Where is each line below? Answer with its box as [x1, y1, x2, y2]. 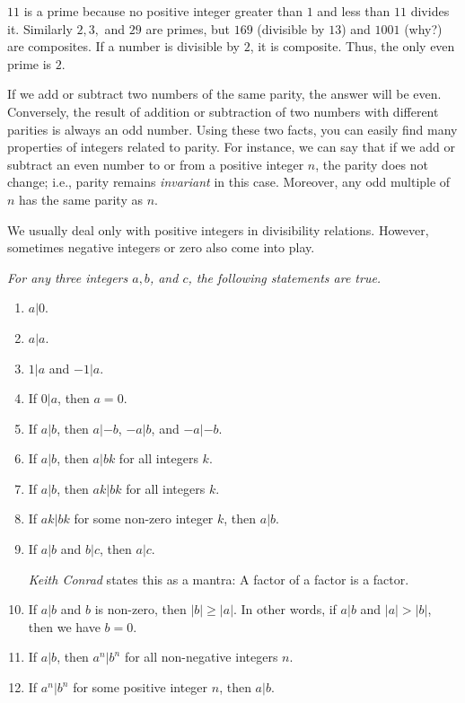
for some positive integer [73, 678, 208, 697]
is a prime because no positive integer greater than [23, 2, 303, 20]
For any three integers [7, 268, 128, 286]
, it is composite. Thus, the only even [250, 37, 455, 56]
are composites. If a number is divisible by [7, 37, 240, 56]
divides [410, 2, 450, 20]
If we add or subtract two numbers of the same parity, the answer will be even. [7, 84, 442, 103]
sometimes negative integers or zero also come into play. [7, 238, 315, 257]
